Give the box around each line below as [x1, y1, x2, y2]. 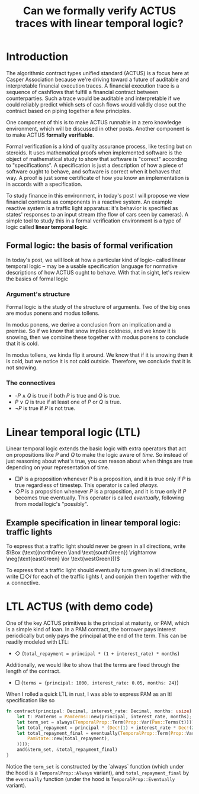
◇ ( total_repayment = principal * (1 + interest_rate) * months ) [14, 650, 179, 657]
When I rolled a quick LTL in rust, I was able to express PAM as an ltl [6, 690, 172, 698]
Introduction [6, 50, 69, 63]
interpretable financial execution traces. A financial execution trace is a [6, 82, 179, 89]
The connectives [6, 379, 56, 387]
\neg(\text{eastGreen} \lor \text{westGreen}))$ [6, 555, 120, 563]
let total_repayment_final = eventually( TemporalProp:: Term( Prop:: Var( [17, 730, 197, 736]
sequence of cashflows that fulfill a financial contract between [6, 88, 159, 95]
